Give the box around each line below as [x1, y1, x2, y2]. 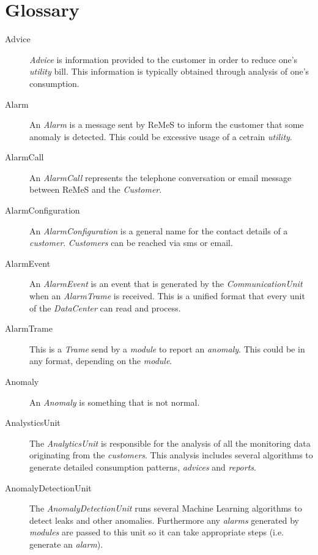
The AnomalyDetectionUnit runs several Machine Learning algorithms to [29, 502, 302, 515]
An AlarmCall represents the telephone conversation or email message [29, 171, 292, 184]
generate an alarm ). [29, 537, 103, 550]
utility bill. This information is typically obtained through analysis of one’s [29, 65, 309, 78]
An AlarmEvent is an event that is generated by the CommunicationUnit [29, 277, 303, 290]
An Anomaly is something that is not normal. [29, 395, 200, 408]
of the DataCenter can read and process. [29, 301, 181, 314]
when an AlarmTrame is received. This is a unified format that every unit [29, 289, 305, 302]
